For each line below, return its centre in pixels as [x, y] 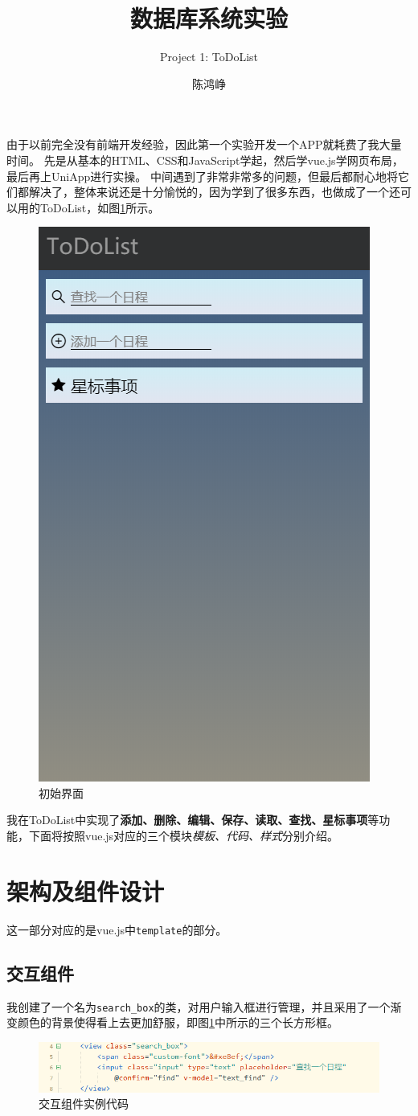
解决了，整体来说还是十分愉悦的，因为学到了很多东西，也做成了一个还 [214, 192]
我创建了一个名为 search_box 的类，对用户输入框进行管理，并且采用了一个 [199, 1006]
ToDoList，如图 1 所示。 [100, 207]
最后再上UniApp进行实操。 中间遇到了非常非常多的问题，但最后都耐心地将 [202, 176]
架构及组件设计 [86, 890]
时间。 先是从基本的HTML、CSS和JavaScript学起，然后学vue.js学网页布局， [205, 160]
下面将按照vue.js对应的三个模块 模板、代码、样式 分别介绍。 [184, 836]
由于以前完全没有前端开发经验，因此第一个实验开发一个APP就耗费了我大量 [204, 144]
